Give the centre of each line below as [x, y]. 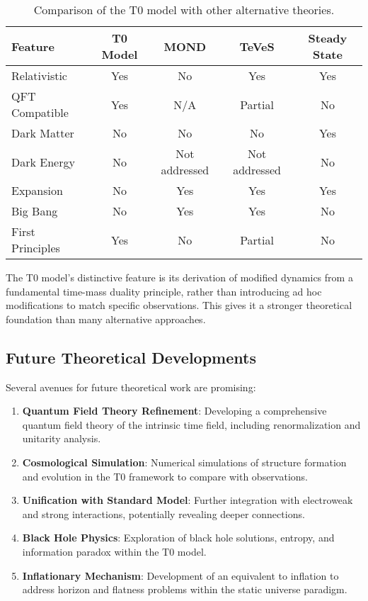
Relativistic [39, 75]
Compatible [40, 112]
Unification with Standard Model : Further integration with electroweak [188, 500]
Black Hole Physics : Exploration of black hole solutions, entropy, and [178, 538]
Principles [36, 248]
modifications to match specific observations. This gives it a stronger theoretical [179, 305]
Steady [328, 38]
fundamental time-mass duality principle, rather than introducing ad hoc [164, 291]
